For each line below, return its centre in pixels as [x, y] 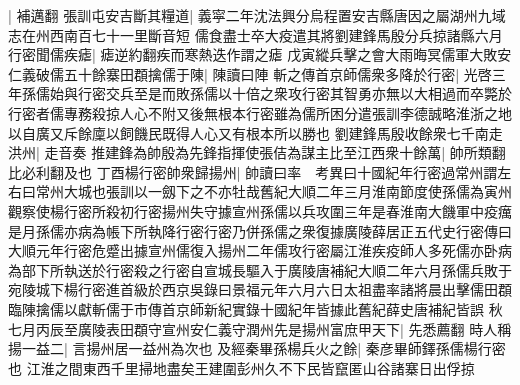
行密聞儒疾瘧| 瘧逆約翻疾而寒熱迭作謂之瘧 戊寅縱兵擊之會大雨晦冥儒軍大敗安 [260, 54]
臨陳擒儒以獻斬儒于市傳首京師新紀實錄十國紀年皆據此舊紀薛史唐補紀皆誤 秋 [255, 308]
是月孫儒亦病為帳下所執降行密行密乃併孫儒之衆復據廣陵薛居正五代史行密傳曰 [260, 230]
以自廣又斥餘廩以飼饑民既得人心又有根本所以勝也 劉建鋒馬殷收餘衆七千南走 [255, 132]
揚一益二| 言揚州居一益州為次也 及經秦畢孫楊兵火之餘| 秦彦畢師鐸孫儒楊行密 [257, 348]
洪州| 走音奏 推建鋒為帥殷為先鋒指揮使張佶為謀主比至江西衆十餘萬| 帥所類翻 [257, 152]
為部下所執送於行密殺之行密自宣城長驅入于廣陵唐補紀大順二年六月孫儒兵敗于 [260, 269]
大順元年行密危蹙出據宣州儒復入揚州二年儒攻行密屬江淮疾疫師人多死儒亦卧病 [260, 250]
